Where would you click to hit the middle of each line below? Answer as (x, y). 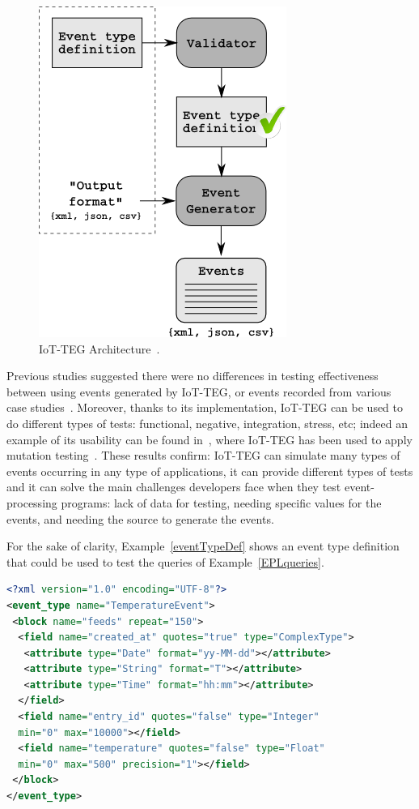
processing (32, 502)
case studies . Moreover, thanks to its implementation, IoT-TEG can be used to (205, 407)
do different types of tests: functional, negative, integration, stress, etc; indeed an (207, 423)
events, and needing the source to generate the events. (140, 518)
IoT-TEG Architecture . (99, 348)
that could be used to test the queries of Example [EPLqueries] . (165, 561)
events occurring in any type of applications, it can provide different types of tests (210, 471)
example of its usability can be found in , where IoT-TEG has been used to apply (209, 439)
